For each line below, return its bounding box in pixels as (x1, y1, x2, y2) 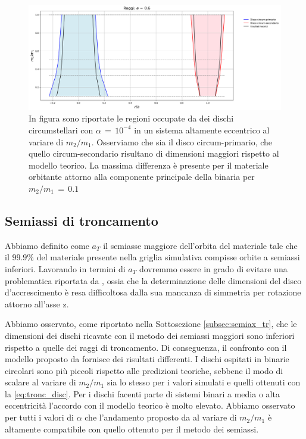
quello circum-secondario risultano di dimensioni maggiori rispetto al (29, 147, 279, 160)
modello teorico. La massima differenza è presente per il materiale (29, 158, 268, 171)
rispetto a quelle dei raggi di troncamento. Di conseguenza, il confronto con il (5, 341, 287, 353)
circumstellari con (29, 123, 93, 136)
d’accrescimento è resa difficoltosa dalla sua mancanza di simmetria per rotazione (5, 286, 301, 298)
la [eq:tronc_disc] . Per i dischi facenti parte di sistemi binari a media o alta (5, 387, 280, 400)
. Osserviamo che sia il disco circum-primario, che (91, 135, 273, 148)
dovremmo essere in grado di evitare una (139, 262, 288, 275)
